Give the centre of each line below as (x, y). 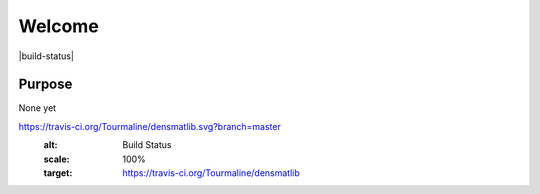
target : (58, 173)
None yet (37, 108)
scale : (56, 159)
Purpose (45, 84)
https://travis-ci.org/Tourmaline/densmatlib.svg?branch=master (150, 126)
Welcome (58, 26)
